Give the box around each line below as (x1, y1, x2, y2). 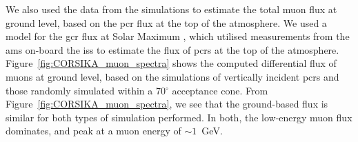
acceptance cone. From (172, 83, 268, 97)
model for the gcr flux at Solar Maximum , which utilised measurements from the (6, 29, 350, 43)
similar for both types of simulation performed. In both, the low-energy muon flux (6, 110, 352, 124)
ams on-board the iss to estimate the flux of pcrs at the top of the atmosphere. (6, 42, 339, 57)
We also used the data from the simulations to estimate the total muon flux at (6, 2, 337, 16)
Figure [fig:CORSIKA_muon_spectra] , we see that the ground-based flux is (6, 97, 328, 111)
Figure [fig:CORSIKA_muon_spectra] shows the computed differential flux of (6, 56, 337, 70)
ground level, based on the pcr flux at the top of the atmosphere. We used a (6, 15, 327, 30)
